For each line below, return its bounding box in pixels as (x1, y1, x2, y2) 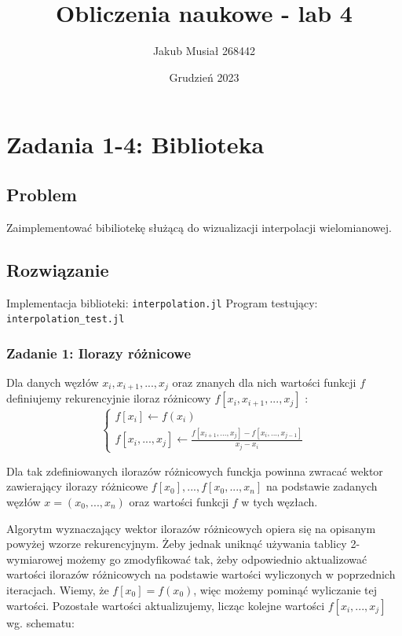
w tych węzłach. (241, 494, 318, 510)
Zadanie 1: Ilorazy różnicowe (6, 343, 192, 362)
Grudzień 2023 (169, 68, 239, 85)
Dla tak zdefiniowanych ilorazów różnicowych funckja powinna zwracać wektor (6, 462, 383, 479)
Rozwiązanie (6, 257, 109, 281)
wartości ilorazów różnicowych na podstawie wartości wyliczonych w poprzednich (6, 566, 396, 583)
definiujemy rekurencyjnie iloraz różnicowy (6, 390, 211, 406)
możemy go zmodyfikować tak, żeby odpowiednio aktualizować (67, 550, 367, 567)
